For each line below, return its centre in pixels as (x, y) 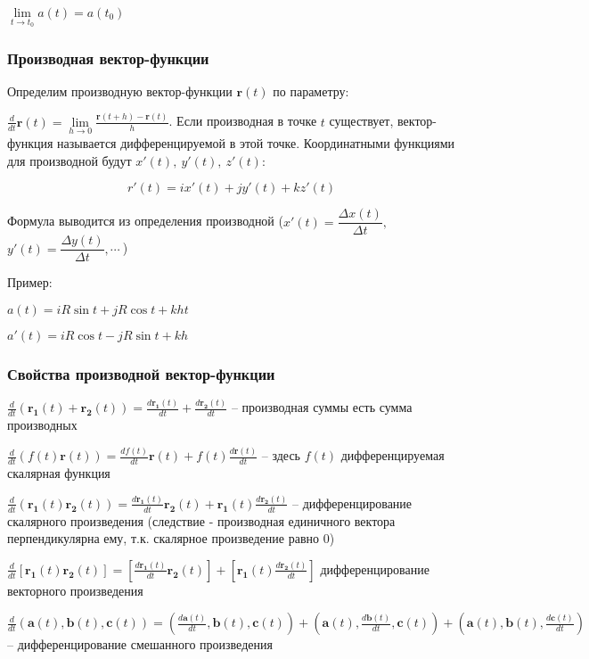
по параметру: (311, 91)
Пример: (30, 282)
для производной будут (70, 160)
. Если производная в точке (243, 121)
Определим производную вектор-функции (120, 91)
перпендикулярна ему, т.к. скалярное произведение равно (163, 538)
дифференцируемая (393, 455)
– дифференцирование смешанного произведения (140, 644)
